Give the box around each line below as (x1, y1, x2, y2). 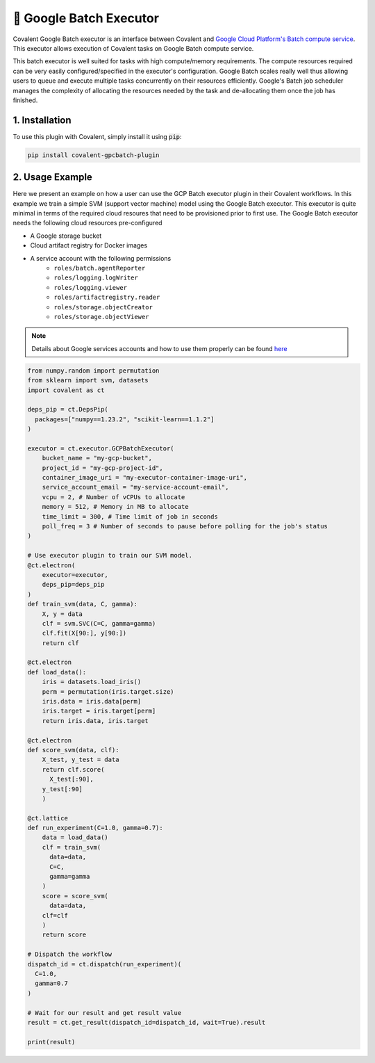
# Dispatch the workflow (27, 950, 112, 959)
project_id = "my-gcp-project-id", (42, 464, 163, 472)
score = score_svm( (42, 892, 109, 900)
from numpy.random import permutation (27, 366, 160, 375)
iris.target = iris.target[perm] (42, 707, 156, 715)
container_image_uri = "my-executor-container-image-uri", (42, 473, 248, 482)
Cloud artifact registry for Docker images (30, 241, 148, 250)
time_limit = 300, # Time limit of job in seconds (42, 512, 218, 521)
